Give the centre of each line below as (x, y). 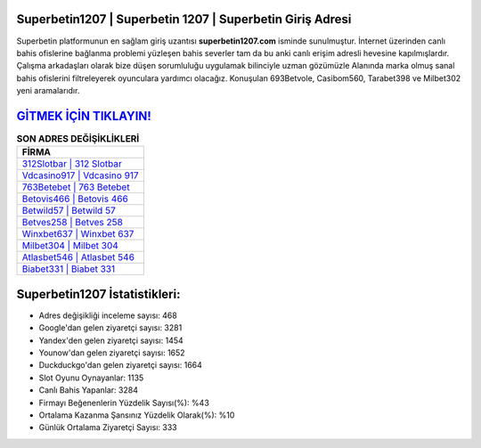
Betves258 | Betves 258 (73, 223)
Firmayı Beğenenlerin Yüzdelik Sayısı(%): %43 (124, 403)
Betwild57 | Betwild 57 (69, 211)
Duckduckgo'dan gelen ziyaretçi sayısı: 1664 (120, 365)
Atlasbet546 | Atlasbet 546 (78, 257)
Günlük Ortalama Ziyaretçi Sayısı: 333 (108, 428)
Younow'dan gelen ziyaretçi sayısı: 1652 (112, 353)
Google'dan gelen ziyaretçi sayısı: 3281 (110, 328)
